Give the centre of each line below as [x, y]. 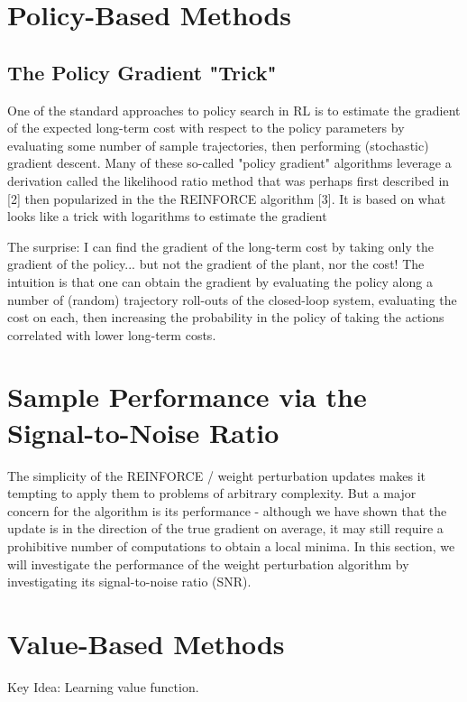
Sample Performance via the [187, 397]
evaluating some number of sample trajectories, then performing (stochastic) [218, 145]
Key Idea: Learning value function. [103, 686]
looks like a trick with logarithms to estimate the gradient [167, 216]
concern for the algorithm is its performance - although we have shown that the [227, 510]
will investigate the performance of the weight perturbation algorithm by [208, 563]
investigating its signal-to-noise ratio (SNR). [129, 582]
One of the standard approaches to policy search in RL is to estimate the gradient [234, 110]
